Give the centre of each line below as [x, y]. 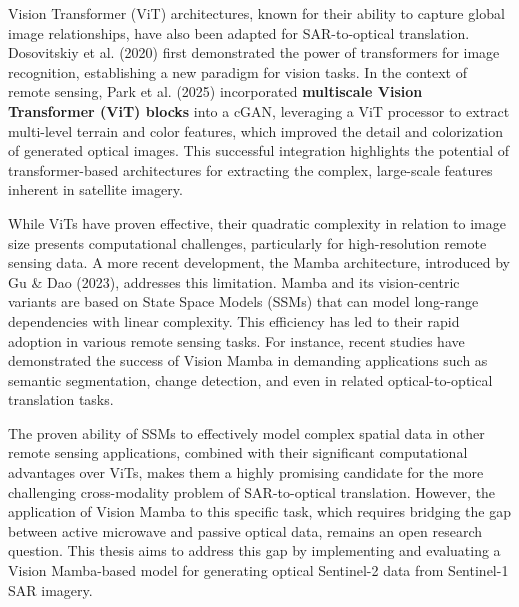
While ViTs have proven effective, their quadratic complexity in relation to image [257, 222]
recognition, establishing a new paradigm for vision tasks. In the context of [238, 71]
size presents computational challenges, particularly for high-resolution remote [247, 242]
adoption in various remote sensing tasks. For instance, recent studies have [236, 340]
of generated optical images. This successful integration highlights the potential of [259, 150]
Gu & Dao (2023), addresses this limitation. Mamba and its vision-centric [234, 281]
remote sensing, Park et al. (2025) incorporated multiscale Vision [215, 91]
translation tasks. [61, 399]
